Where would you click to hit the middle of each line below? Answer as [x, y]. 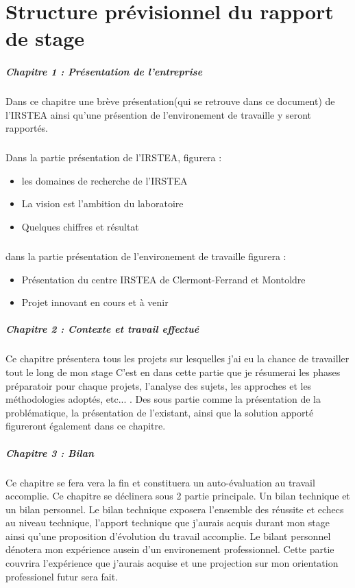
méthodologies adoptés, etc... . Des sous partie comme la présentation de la [163, 399]
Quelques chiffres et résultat [80, 227]
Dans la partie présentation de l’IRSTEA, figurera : [114, 157]
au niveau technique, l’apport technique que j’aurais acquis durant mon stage [168, 522]
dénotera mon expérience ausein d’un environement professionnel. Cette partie [170, 549]
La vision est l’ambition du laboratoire [102, 203]
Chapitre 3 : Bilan [50, 452]
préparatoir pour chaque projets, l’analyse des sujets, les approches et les [159, 385]
